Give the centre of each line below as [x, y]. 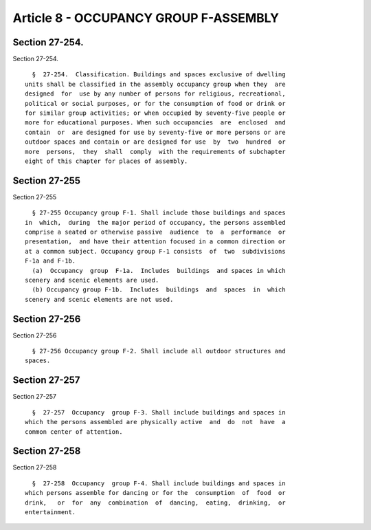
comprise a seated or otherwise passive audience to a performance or [155, 232]
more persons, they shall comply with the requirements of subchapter [155, 152]
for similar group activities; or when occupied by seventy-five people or [155, 113]
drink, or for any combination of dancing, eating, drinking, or [155, 503]
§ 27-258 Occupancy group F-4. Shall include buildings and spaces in [159, 483]
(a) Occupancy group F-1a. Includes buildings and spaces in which [159, 270]
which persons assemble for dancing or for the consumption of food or [155, 493]
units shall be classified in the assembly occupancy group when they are [155, 84]
